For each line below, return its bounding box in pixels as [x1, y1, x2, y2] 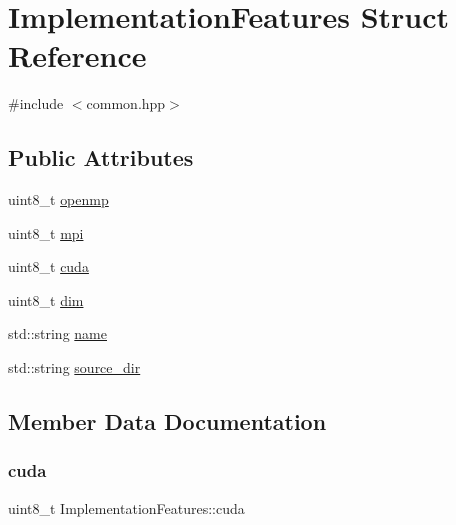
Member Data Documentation [8, 406, 327, 437]
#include [8, 93, 64, 114]
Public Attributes [8, 142, 194, 173]
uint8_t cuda [8, 256, 89, 277]
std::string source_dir [8, 357, 141, 378]
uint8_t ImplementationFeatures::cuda [8, 497, 245, 518]
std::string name [8, 323, 107, 344]
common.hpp [86, 93, 166, 114]
